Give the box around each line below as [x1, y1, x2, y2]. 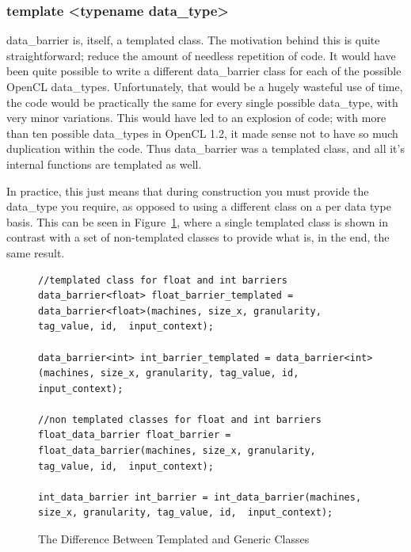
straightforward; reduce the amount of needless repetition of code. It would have [6, 47, 396, 63]
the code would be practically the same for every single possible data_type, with [6, 93, 398, 110]
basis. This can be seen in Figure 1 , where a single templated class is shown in [6, 213, 388, 230]
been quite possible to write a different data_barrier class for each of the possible [6, 63, 401, 79]
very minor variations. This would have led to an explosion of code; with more [6, 109, 386, 126]
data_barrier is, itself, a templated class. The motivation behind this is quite [6, 32, 380, 48]
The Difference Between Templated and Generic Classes [38, 531, 310, 547]
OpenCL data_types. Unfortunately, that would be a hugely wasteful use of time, [6, 78, 403, 94]
